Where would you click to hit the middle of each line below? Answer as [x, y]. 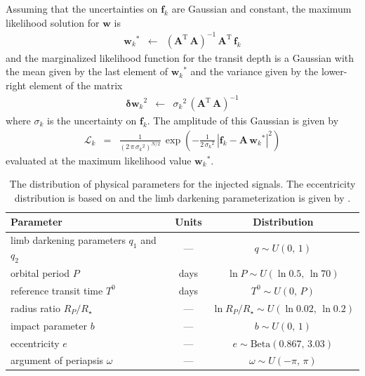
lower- [334, 71]
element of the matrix [76, 85]
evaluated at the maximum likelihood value [99, 160]
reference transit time [57, 290]
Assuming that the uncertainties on [82, 8]
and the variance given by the [254, 71]
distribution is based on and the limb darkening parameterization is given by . [182, 197]
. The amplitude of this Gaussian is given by [243, 121]
